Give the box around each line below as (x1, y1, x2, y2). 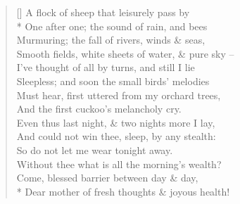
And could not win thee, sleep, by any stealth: (16, 129, 216, 144)
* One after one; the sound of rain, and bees (16, 18, 208, 33)
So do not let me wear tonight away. (16, 142, 173, 157)
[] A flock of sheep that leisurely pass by (16, 5, 190, 19)
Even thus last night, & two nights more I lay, (16, 115, 215, 129)
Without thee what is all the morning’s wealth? (16, 156, 222, 171)
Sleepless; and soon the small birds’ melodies (16, 73, 210, 88)
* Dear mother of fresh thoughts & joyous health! (16, 184, 230, 198)
